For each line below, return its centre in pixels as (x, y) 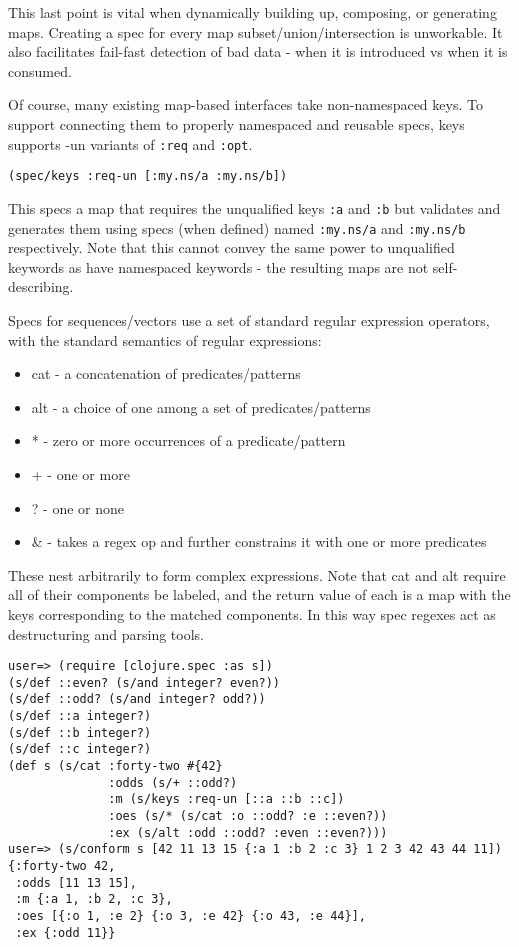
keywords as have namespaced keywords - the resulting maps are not (218, 266)
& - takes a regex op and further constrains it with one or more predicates (259, 541)
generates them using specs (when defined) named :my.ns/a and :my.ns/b (237, 227)
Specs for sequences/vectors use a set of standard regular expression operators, (249, 319)
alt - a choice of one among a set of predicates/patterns (201, 406)
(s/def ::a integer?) (80, 716)
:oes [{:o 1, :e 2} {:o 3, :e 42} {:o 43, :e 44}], (190, 915)
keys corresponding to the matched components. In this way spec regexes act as (252, 613)
